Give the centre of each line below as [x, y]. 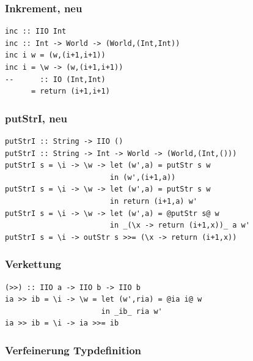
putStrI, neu [36, 118]
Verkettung [33, 264]
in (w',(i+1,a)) [143, 177]
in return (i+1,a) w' [153, 201]
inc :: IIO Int [36, 32]
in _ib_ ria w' [132, 311]
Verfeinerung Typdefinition [73, 350]
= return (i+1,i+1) [70, 91]
